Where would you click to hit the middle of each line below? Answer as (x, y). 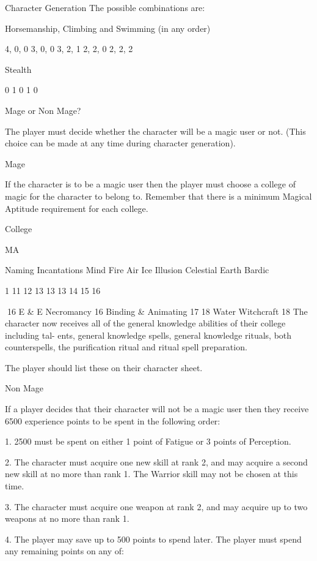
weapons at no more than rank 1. (67, 518)
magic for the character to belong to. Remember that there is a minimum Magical (158, 196)
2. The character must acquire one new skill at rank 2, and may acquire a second (156, 461)
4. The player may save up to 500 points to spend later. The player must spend (153, 539)
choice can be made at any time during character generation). (120, 143)
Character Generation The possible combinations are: (105, 7)
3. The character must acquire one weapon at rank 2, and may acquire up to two (156, 506)
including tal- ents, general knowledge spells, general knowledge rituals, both (148, 335)
